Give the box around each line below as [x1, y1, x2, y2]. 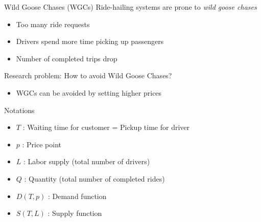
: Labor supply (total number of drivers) [23, 156, 150, 167]
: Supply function [48, 208, 102, 218]
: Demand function [48, 190, 107, 201]
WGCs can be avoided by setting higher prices [16, 87, 162, 98]
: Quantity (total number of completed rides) [24, 173, 165, 184]
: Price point [22, 139, 61, 149]
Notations [4, 104, 35, 115]
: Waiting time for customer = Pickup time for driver [22, 122, 190, 132]
